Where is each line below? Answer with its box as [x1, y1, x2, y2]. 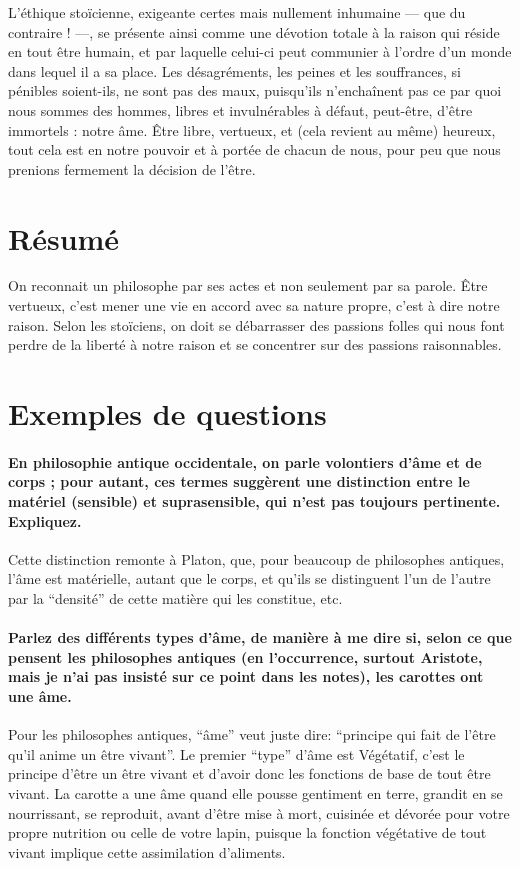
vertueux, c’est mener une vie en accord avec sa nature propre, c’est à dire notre [8, 295, 500, 316]
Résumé [8, 217, 120, 258]
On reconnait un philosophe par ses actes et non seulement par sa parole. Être [8, 275, 488, 296]
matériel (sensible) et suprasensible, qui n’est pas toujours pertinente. [8, 491, 501, 511]
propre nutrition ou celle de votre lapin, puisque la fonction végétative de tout [8, 822, 487, 843]
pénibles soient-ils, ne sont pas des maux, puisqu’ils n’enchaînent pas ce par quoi [8, 80, 502, 101]
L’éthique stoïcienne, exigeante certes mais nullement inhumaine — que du [8, 2, 466, 22]
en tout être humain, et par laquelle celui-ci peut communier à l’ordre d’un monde [8, 41, 512, 62]
